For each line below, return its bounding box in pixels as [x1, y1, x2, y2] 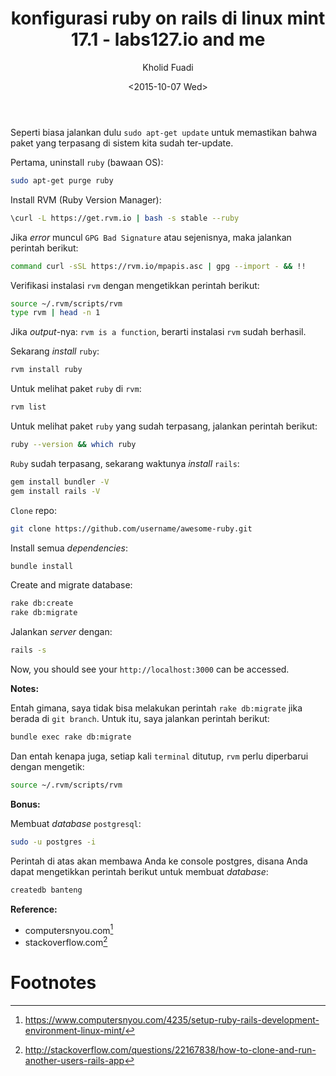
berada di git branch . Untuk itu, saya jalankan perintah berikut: [10, 713, 270, 725]
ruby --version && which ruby [10, 440, 137, 450]
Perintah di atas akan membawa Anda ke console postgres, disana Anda [10, 855, 308, 867]
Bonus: [10, 798, 41, 810]
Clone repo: [10, 504, 57, 516]
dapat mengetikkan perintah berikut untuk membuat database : [10, 865, 269, 877]
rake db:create [10, 598, 74, 609]
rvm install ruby [10, 365, 83, 375]
